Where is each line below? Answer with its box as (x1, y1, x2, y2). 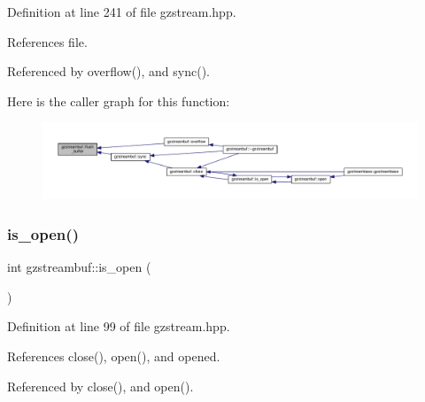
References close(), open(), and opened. (7, 346, 220, 365)
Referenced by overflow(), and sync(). (7, 62, 211, 81)
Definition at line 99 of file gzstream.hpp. (7, 317, 230, 336)
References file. (7, 32, 88, 50)
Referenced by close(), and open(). (7, 376, 194, 395)
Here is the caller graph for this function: (7, 91, 230, 110)
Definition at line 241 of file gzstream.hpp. (7, 3, 236, 20)
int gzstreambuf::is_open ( (7, 258, 151, 276)
